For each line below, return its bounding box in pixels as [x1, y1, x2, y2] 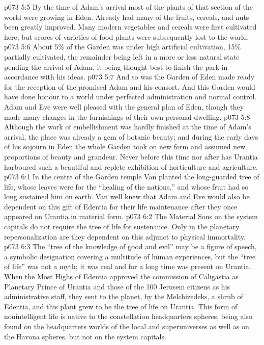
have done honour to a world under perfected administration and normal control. [4, 91, 257, 102]
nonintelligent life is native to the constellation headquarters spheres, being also [4, 311, 252, 322]
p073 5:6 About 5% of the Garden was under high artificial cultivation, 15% [4, 41, 241, 52]
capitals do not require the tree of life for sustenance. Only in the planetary [4, 221, 240, 232]
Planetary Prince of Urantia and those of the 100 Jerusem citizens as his [4, 281, 230, 291]
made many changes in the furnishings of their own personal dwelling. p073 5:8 [4, 111, 250, 122]
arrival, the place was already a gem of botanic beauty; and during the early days [4, 131, 258, 142]
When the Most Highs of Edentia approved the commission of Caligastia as [4, 271, 239, 282]
